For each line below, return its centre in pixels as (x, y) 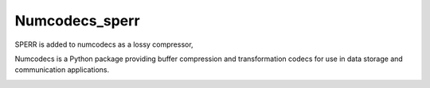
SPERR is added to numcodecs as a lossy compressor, (104, 44)
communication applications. (62, 70)
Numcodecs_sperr (77, 21)
